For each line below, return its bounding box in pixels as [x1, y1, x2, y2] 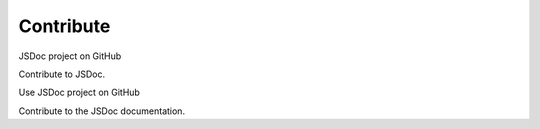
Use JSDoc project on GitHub [18, 86, 140, 99]
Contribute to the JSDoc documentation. [18, 105, 185, 117]
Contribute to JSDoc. [18, 68, 105, 80]
